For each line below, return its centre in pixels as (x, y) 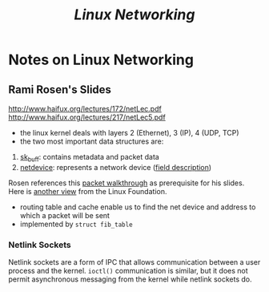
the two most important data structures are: (92, 141)
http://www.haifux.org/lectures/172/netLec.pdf (85, 109)
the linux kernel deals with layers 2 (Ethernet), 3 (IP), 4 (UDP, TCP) (129, 133)
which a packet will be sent (65, 215)
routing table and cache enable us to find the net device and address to (138, 207)
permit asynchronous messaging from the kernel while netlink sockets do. (130, 279)
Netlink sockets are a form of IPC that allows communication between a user (134, 262)
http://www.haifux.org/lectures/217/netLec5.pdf (87, 117)
